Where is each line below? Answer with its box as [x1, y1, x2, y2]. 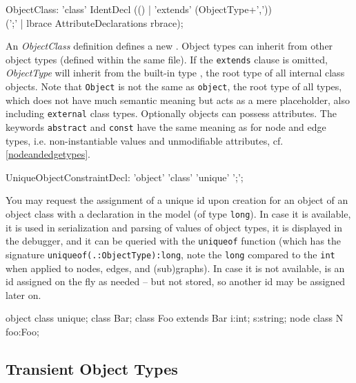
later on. [6, 287, 41, 302]
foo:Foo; [6, 324, 39, 338]
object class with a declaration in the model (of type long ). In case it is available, [6, 206, 351, 220]
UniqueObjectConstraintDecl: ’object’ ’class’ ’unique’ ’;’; [6, 169, 244, 184]
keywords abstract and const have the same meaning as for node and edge [6, 119, 326, 134]
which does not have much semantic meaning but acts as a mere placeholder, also [6, 92, 350, 107]
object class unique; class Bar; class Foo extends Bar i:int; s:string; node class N [6, 311, 344, 325]
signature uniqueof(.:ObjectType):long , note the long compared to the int [6, 247, 335, 261]
